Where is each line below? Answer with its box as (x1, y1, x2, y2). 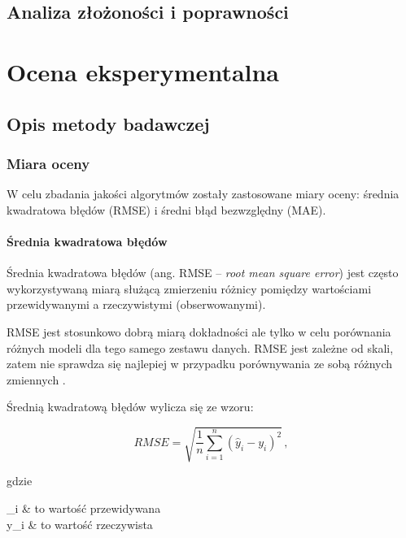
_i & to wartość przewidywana (7, 500, 161, 517)
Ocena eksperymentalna (7, 54, 280, 88)
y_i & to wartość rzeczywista (7, 515, 153, 532)
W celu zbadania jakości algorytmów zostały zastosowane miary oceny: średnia (7, 185, 399, 202)
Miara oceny (7, 153, 90, 173)
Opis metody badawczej (7, 111, 210, 136)
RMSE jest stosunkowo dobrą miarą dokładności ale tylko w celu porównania (7, 323, 391, 340)
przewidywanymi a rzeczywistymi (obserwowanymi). (7, 296, 266, 313)
